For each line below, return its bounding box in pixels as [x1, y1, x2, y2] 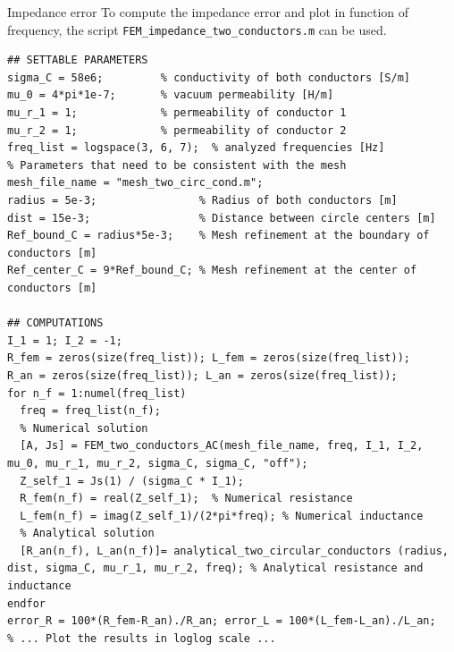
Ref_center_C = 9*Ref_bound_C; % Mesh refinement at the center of [7, 264, 417, 277]
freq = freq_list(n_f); [20, 404, 161, 418]
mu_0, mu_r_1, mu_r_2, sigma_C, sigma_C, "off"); [7, 456, 308, 470]
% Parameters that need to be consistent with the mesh [7, 158, 347, 172]
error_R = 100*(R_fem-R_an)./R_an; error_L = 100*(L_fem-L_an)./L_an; [7, 614, 436, 628]
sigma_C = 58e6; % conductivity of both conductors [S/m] [7, 71, 411, 84]
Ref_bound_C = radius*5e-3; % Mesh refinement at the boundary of [7, 229, 430, 242]
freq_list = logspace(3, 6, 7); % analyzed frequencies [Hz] [7, 141, 385, 155]
